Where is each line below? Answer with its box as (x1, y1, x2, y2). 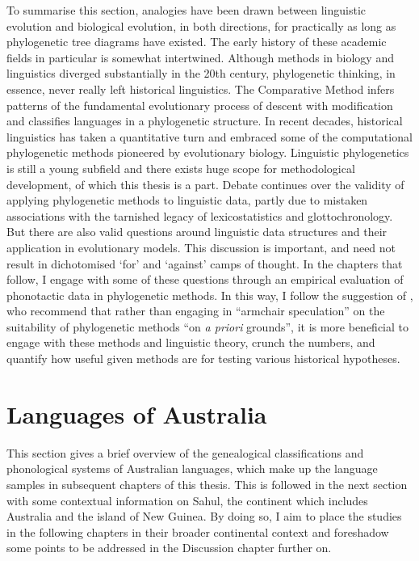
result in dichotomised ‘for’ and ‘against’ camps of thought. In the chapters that (6, 255, 403, 272)
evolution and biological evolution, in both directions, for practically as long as (6, 17, 396, 34)
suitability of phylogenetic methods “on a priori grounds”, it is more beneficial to (6, 318, 409, 335)
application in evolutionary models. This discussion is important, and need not (6, 238, 396, 255)
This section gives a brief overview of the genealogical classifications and (6, 444, 364, 461)
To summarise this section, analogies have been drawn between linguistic (6, 2, 367, 18)
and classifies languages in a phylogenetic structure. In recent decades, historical (6, 112, 403, 129)
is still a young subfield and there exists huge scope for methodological (6, 159, 355, 176)
